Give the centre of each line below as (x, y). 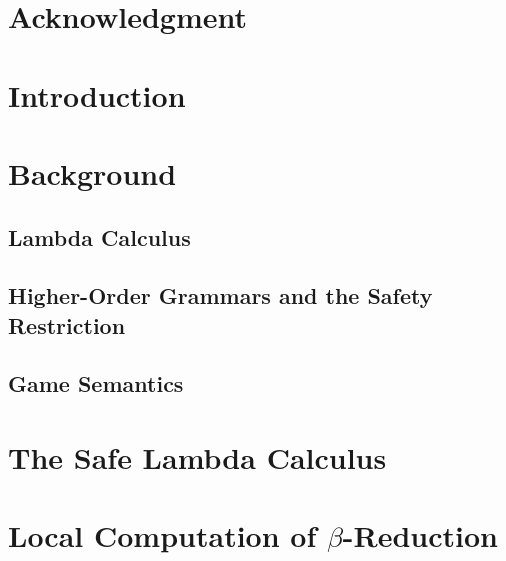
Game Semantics (96, 383)
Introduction (97, 94)
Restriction (67, 324)
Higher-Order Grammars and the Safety (220, 295)
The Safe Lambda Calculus (197, 457)
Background (92, 172)
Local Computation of (162, 535)
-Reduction (420, 535)
